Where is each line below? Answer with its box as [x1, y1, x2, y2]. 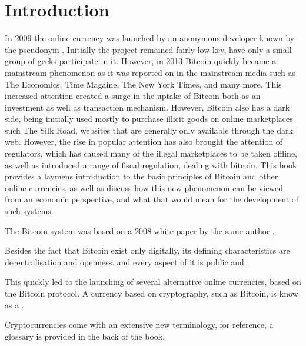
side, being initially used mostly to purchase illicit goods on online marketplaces [5, 112, 293, 125]
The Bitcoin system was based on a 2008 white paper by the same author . [5, 224, 275, 237]
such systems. [5, 205, 54, 217]
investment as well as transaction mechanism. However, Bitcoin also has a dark [5, 101, 290, 113]
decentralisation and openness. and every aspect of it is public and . [5, 255, 250, 268]
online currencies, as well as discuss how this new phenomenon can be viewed [5, 181, 284, 194]
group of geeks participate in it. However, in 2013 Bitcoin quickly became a [5, 55, 277, 67]
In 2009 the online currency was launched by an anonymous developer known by [5, 32, 295, 44]
